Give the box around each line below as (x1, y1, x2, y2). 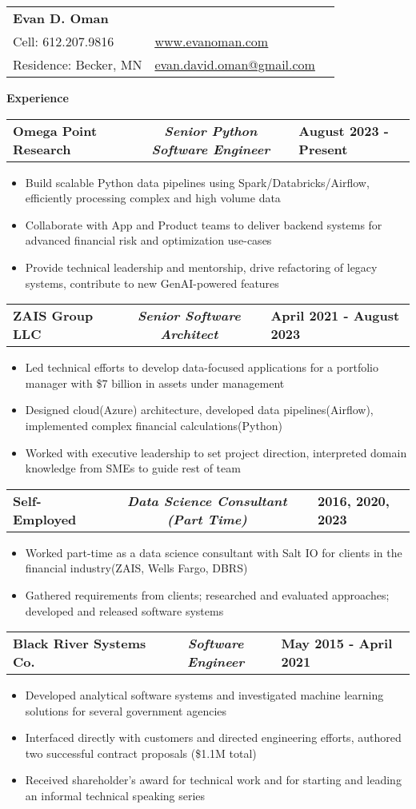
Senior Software (137, 306, 241, 325)
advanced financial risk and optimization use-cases (25, 232, 272, 249)
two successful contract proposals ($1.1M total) (25, 744, 257, 761)
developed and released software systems (25, 602, 224, 619)
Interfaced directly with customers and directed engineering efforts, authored (25, 729, 402, 746)
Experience (6, 90, 69, 106)
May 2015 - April (281, 634, 393, 653)
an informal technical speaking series (25, 787, 206, 804)
